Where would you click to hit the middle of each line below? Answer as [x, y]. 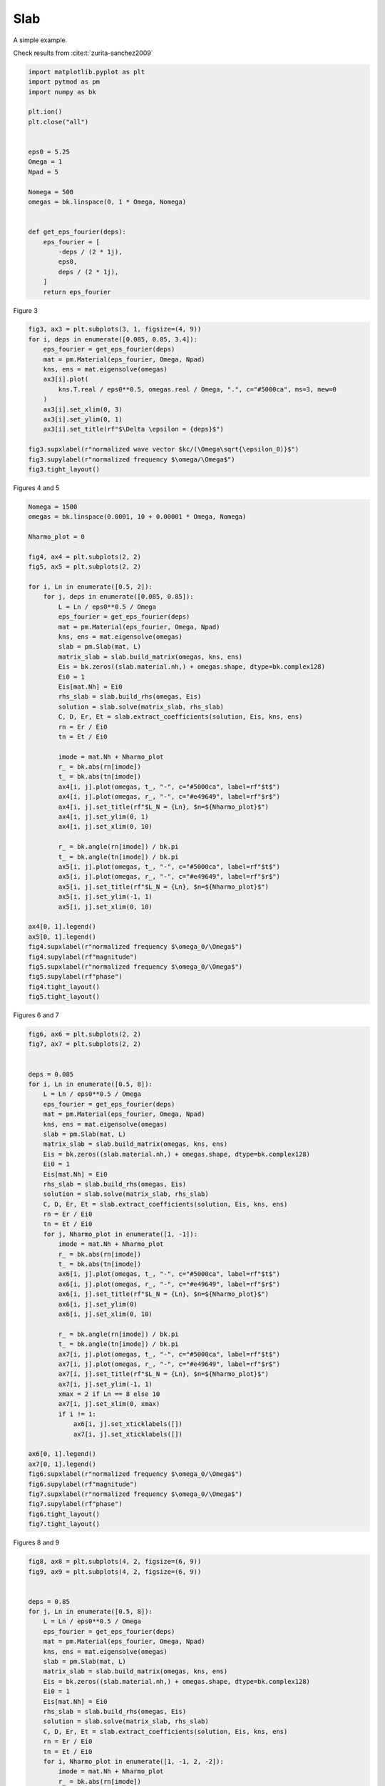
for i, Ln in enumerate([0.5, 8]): [90, 1084]
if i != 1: [77, 1414]
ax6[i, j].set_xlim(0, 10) [105, 1314]
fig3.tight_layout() [64, 469]
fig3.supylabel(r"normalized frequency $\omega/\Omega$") [132, 459]
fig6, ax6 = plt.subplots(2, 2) [85, 1034]
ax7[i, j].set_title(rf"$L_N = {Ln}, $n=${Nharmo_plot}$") [164, 1374]
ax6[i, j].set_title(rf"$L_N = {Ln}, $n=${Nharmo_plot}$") [164, 1294]
